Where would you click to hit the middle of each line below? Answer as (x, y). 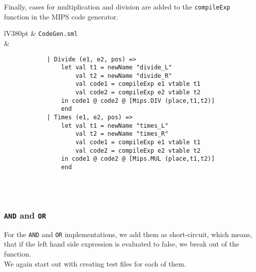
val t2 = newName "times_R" (122, 134)
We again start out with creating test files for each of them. (95, 263)
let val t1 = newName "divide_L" (117, 68)
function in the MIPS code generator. (61, 16)
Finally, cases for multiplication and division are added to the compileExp (117, 6)
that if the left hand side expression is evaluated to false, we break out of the (122, 244)
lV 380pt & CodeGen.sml (41, 33)
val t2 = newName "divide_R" (124, 76)
